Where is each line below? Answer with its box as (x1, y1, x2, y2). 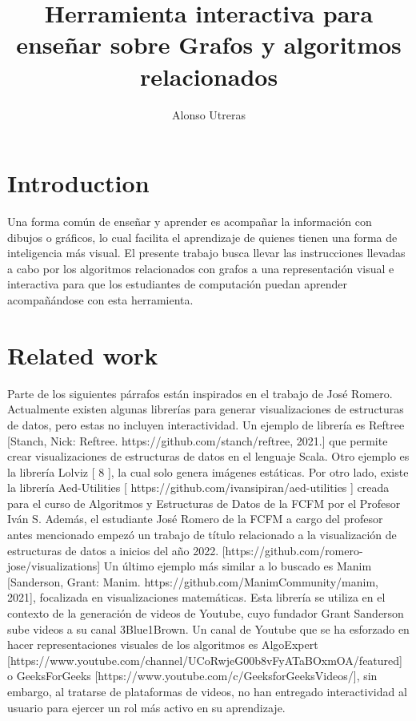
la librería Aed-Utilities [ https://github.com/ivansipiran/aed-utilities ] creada (7, 479, 390, 496)
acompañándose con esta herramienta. (7, 292, 194, 308)
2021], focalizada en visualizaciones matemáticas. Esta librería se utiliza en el (7, 589, 386, 606)
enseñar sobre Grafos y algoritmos (16, 28, 402, 61)
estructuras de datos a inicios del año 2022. (7, 542, 219, 558)
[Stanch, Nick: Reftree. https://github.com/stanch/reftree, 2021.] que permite (7, 432, 388, 449)
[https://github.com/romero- (222, 542, 363, 558)
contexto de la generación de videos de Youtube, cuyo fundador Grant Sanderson (7, 605, 404, 622)
